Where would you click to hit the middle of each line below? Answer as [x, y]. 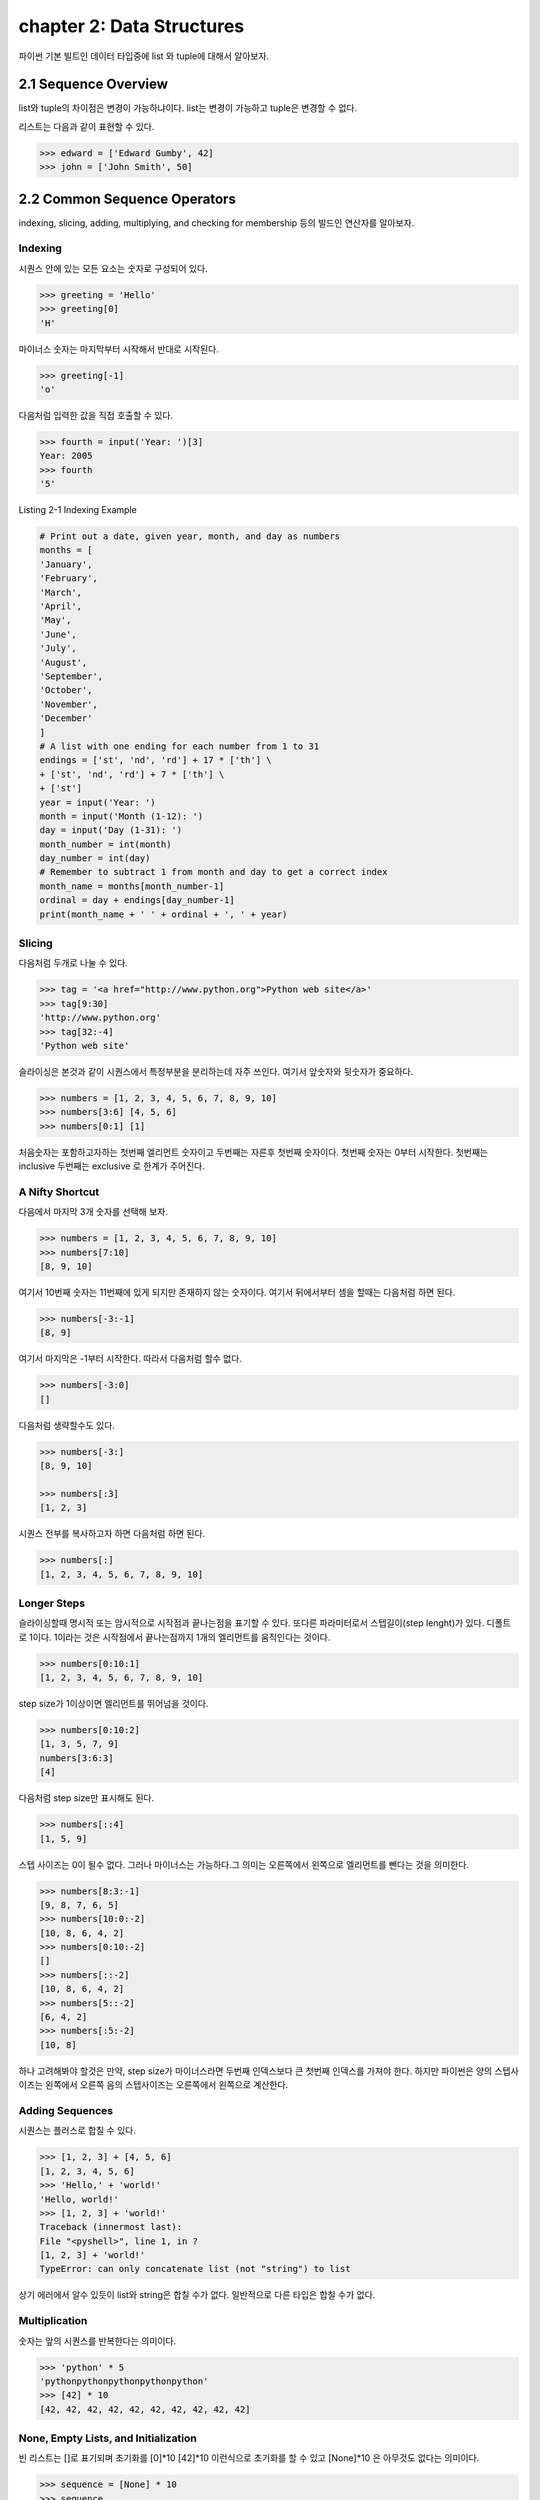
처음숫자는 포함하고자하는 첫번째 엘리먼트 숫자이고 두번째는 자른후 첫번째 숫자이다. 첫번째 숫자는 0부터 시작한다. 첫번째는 [253, 1152]
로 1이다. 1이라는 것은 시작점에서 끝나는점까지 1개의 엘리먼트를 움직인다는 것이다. [174, 1637]
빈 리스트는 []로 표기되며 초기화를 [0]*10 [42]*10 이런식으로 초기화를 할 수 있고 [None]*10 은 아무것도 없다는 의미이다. [249, 2458]
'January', [66, 564]
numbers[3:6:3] [76, 1758]
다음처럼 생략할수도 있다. [66, 1425]
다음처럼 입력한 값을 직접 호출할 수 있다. [96, 415]
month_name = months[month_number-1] [132, 886]
